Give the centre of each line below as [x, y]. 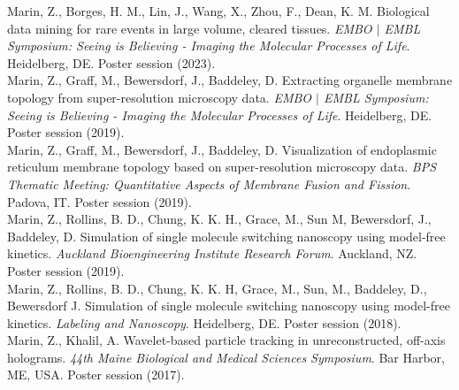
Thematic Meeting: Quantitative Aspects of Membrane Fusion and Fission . [209, 184]
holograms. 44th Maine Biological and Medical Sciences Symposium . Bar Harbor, [226, 357]
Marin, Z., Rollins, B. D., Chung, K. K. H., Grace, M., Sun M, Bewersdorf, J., [219, 219]
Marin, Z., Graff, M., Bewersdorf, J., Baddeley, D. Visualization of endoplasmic [222, 149]
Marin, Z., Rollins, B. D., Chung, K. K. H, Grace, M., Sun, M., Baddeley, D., [217, 288]
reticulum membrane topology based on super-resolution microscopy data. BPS [222, 167]
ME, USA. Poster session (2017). [96, 375]
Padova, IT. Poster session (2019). [99, 201]
